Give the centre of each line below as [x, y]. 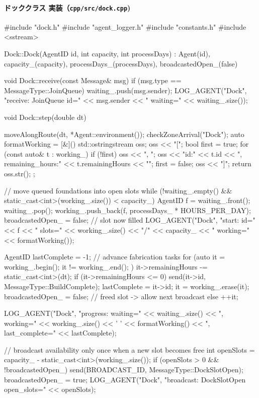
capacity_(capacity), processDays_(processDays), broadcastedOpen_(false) [121, 63]
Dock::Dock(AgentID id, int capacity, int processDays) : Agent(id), [107, 54]
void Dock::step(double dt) [45, 117]
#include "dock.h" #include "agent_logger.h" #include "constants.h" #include [125, 26]
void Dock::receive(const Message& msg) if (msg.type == [93, 80]
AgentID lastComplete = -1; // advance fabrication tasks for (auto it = [115, 257]
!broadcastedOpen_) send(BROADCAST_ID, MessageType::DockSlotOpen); [124, 370]
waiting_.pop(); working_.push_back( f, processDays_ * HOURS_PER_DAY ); [127, 210]
